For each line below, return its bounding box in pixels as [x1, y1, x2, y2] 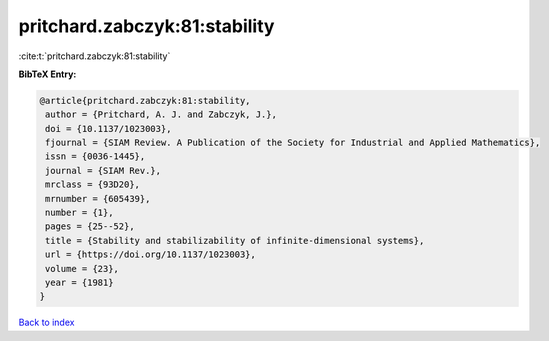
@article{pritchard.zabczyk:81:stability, [39, 95, 251, 106]
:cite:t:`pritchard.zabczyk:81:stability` [18, 50, 171, 62]
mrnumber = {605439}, [45, 193, 151, 204]
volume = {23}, [45, 263, 120, 274]
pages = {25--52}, [45, 221, 135, 232]
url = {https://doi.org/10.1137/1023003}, [45, 249, 257, 260]
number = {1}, [45, 207, 114, 219]
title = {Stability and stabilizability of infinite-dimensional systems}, [45, 235, 425, 246]
